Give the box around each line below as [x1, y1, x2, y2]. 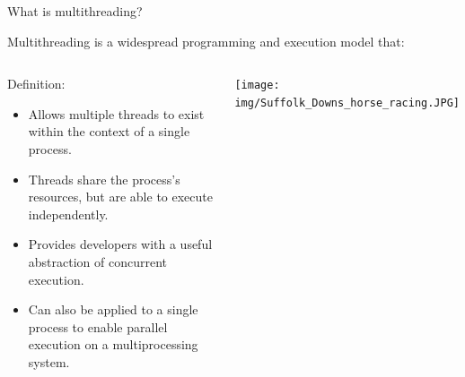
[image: [234, 79, 280, 92]
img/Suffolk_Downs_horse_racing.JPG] [234, 96, 461, 109]
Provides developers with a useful [28, 235, 213, 253]
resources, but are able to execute [28, 187, 213, 206]
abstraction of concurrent [28, 252, 168, 270]
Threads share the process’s [28, 169, 180, 188]
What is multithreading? [7, 2, 143, 20]
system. [28, 352, 70, 371]
